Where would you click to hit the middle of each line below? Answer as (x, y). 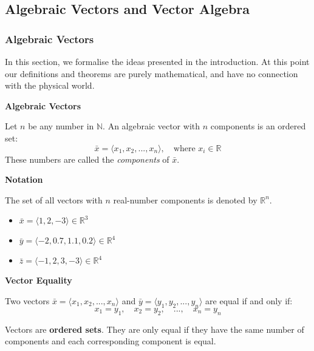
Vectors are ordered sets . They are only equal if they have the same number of (155, 329)
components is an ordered (258, 126)
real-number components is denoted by (185, 199)
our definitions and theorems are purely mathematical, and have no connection (152, 73)
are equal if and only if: (249, 300)
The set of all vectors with (54, 199)
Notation (24, 179)
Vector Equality (39, 280)
